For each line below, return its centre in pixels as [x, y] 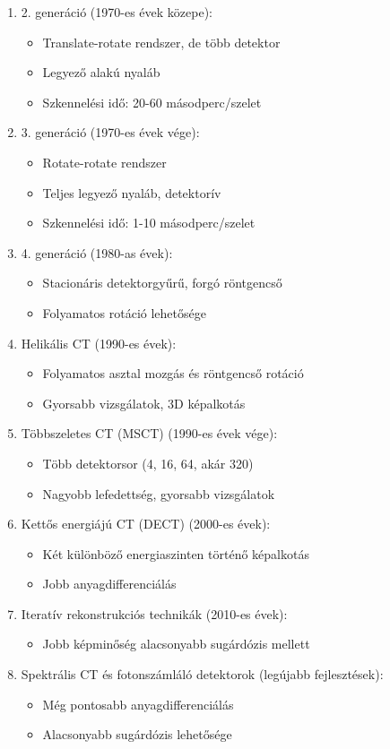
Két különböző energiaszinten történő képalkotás [176, 553]
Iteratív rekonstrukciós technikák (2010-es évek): [154, 613]
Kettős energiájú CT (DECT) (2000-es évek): [146, 524]
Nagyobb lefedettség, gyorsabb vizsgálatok [159, 493]
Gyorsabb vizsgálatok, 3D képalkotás [144, 403]
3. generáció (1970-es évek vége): [110, 132]
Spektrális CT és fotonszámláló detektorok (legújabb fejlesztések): [202, 674]
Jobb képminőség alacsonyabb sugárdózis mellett [176, 644]
